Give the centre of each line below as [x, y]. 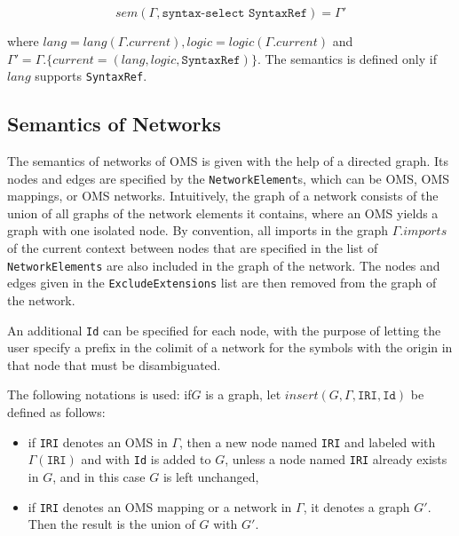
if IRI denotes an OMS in [98, 441]
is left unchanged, [211, 476]
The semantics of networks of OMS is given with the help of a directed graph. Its [228, 161]
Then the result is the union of [111, 524]
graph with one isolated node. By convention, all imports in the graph [198, 230]
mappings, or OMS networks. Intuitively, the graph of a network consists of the [223, 196]
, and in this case [99, 476]
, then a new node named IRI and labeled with [308, 441]
